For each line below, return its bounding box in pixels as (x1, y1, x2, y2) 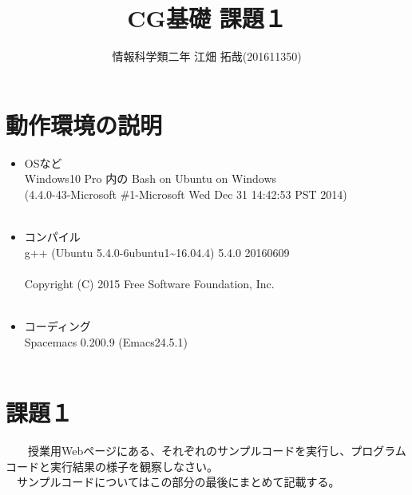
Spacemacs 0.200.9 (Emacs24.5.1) (24, 333, 188, 350)
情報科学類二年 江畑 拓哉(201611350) (112, 48, 302, 65)
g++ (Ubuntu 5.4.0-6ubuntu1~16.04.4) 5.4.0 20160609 (24, 244, 290, 260)
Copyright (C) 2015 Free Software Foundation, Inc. (24, 275, 275, 291)
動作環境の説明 (6, 108, 163, 141)
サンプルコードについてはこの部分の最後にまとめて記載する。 (16, 473, 340, 490)
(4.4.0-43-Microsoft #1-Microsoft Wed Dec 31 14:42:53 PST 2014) (24, 185, 347, 202)
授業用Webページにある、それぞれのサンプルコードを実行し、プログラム (27, 442, 406, 458)
